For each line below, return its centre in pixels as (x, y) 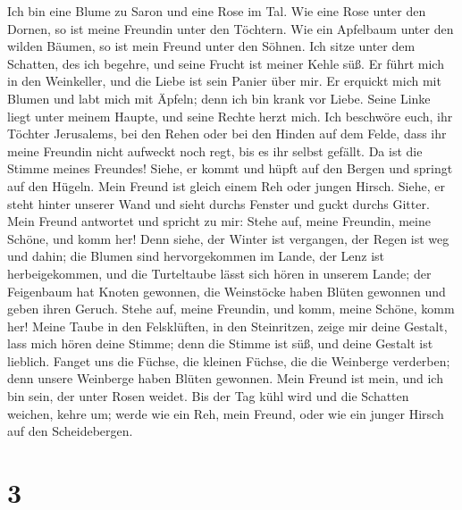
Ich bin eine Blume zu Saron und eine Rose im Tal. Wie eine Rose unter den (217, 11)
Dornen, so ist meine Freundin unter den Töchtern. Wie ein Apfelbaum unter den (231, 28)
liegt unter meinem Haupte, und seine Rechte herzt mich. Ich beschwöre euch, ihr (230, 116)
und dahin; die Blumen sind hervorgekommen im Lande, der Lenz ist (196, 256)
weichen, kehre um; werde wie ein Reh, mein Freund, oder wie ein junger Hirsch (226, 413)
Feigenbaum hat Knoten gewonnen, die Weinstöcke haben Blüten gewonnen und (227, 291)
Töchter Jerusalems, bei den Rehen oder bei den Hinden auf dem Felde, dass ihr (227, 134)
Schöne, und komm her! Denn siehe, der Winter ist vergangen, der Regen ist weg (228, 238)
